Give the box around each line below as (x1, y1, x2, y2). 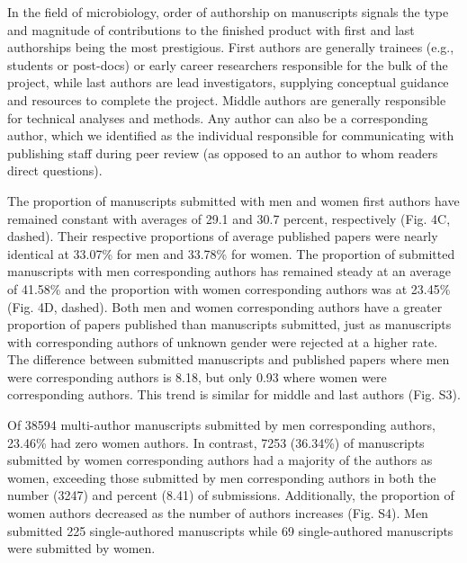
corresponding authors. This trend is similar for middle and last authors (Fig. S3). (7, 385, 461, 404)
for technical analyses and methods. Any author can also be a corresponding (7, 108, 428, 127)
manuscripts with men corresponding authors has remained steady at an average (7, 262, 452, 281)
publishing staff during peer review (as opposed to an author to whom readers (7, 143, 438, 162)
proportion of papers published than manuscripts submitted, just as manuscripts (7, 315, 452, 334)
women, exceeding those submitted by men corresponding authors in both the (7, 468, 436, 487)
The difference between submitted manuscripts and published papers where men (7, 350, 450, 369)
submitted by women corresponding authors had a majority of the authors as (7, 451, 433, 469)
